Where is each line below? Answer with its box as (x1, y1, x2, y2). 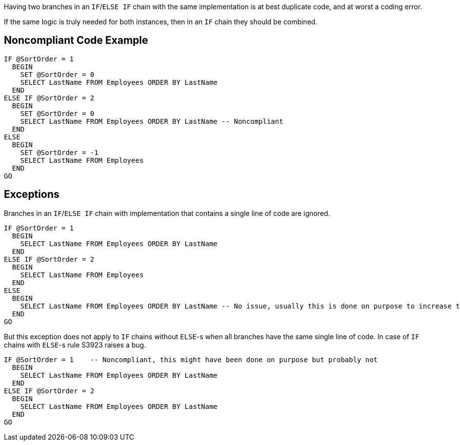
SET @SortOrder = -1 (20, 148, 98, 156)
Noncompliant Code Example (4, 34, 148, 47)
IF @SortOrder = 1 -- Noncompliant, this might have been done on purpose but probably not (4, 355, 378, 364)
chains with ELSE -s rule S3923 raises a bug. (4, 340, 146, 349)
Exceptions (4, 188, 59, 201)
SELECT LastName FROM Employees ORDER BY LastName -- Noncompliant (20, 117, 284, 125)
